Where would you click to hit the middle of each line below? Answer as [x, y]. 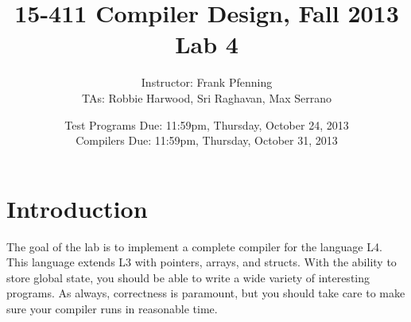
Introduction [77, 208]
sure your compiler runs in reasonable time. [112, 308]
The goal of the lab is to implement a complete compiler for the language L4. [194, 246]
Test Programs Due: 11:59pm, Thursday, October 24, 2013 [207, 124]
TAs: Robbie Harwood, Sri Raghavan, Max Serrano [207, 97]
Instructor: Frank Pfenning [207, 82]
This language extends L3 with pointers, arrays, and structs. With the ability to [202, 262]
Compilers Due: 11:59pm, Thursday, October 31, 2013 [207, 140]
